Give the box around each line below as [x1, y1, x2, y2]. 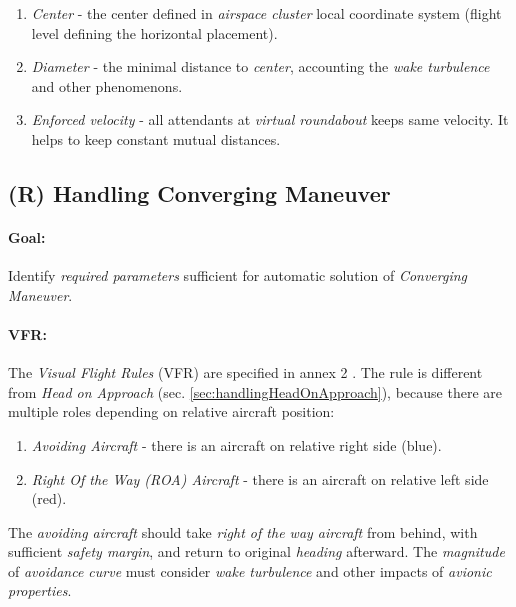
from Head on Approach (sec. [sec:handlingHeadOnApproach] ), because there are [8, 381, 502, 402]
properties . [8, 580, 72, 601]
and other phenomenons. [31, 75, 183, 96]
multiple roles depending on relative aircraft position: [8, 401, 335, 422]
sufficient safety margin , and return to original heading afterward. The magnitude [8, 541, 505, 562]
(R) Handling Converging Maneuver [8, 177, 391, 208]
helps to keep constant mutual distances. [31, 128, 281, 149]
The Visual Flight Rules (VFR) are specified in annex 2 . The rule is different [8, 362, 483, 383]
